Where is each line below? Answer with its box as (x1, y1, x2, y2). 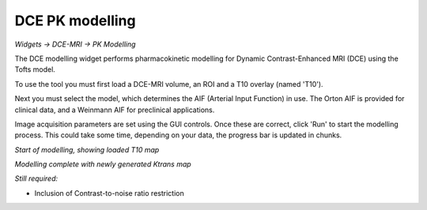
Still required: (14, 174, 59, 183)
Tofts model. (14, 65, 55, 74)
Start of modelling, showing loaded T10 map (14, 144, 160, 154)
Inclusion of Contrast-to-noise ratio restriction (34, 188, 185, 197)
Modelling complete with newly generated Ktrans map (14, 159, 191, 169)
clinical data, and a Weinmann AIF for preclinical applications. (14, 105, 215, 114)
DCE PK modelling (14, 12, 136, 29)
